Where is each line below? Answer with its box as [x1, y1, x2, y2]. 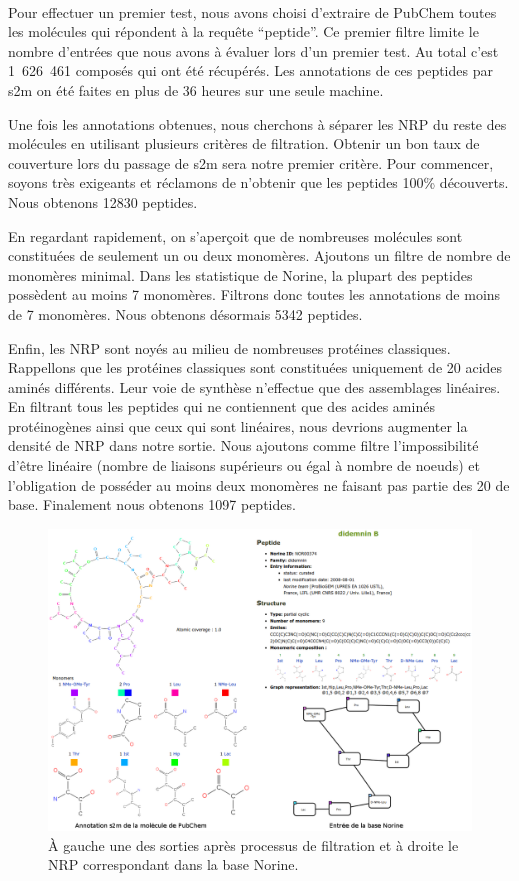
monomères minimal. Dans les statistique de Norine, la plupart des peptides [8, 264, 473, 285]
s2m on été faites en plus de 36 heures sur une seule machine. [8, 79, 384, 100]
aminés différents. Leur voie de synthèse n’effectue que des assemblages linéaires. [8, 376, 501, 397]
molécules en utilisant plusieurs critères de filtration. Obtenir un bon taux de [8, 133, 480, 154]
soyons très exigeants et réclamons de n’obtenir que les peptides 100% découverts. [8, 172, 509, 193]
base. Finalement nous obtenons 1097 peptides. [8, 494, 296, 515]
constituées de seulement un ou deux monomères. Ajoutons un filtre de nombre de [8, 245, 511, 266]
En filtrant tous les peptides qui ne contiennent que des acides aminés [8, 396, 435, 417]
